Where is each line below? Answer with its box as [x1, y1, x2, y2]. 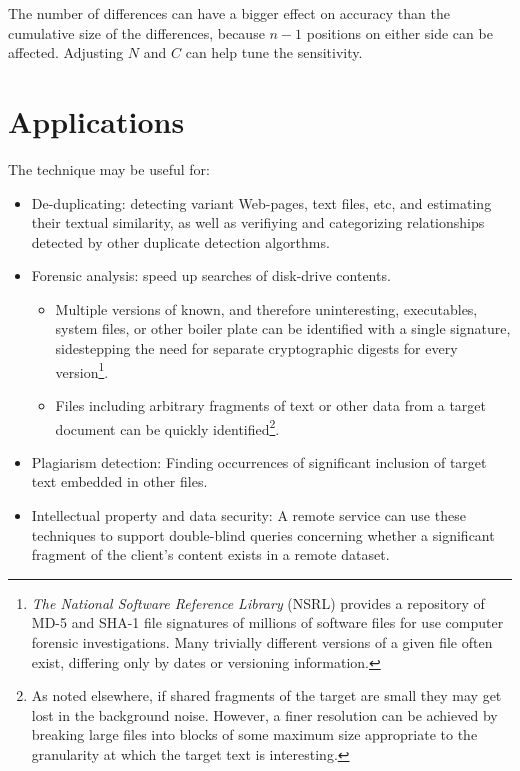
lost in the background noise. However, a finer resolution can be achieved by [31, 704, 498, 725]
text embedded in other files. [31, 471, 208, 492]
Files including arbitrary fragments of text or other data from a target [55, 394, 487, 415]
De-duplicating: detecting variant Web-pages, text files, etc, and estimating [31, 192, 492, 213]
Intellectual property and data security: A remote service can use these [31, 504, 466, 525]
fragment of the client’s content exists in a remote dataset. [31, 544, 390, 565]
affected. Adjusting [8, 42, 124, 63]
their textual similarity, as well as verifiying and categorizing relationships [31, 212, 485, 233]
